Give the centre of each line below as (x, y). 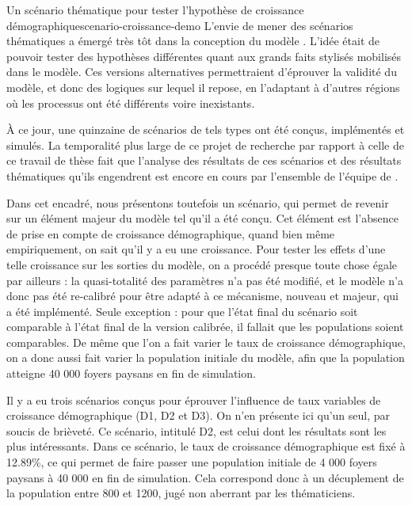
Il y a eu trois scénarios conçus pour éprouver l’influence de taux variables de (194, 399)
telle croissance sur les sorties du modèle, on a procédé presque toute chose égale (202, 264)
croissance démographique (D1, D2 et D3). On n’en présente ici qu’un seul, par (198, 415)
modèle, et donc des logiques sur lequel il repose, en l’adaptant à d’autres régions (203, 87)
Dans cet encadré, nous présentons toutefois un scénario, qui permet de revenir (198, 202)
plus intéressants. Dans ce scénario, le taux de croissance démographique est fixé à (206, 446)
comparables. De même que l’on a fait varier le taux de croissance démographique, (206, 342)
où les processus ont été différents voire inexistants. (131, 103)
